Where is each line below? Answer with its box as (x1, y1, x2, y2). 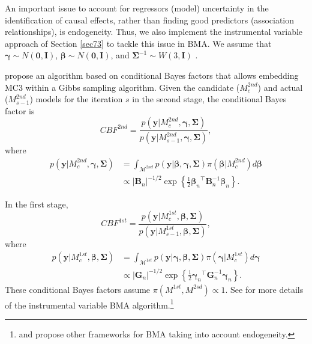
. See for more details (225, 283, 304, 295)
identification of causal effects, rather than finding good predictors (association (5, 13, 295, 26)
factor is (5, 104, 35, 117)
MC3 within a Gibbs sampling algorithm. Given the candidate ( (5, 81, 240, 93)
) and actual (257, 81, 303, 93)
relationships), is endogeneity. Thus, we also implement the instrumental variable (5, 25, 303, 38)
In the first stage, (5, 198, 68, 210)
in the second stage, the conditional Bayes (132, 93, 287, 105)
